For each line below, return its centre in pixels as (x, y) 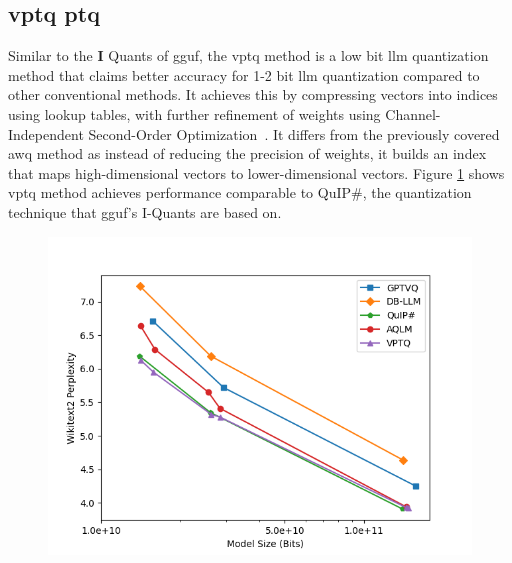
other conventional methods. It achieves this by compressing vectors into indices (253, 94)
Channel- (413, 113)
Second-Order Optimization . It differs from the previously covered (294, 133)
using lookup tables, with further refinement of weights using (194, 113)
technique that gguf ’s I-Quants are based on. (145, 211)
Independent (46, 133)
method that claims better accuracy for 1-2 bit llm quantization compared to (244, 74)
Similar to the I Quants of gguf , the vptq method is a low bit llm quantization (248, 55)
